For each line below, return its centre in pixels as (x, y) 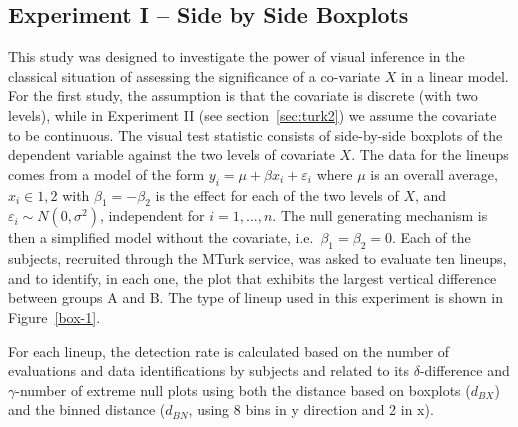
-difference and (464, 370)
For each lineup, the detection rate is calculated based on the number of (229, 350)
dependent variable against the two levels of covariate (171, 154)
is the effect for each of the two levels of (277, 194)
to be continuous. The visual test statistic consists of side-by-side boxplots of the (255, 134)
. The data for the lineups (430, 154)
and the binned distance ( (87, 409)
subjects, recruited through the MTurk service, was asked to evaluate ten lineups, (257, 258)
